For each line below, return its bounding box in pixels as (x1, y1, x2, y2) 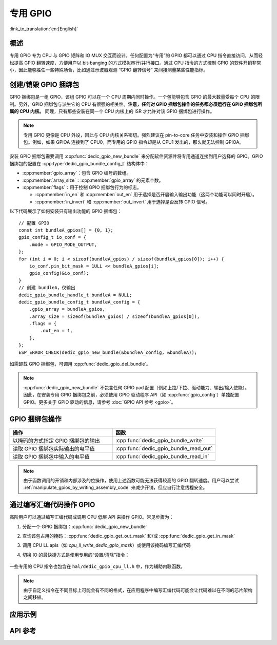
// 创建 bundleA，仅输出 (18, 285, 75, 291)
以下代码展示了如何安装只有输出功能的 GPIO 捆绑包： (9, 208, 122, 214)
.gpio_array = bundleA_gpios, (29, 306, 105, 312)
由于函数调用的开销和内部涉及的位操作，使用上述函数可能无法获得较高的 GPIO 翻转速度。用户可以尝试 (23, 477, 239, 483)
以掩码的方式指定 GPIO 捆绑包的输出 (12, 437, 100, 444)
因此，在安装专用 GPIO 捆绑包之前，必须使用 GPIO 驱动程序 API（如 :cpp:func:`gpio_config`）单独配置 (23, 392, 240, 398)
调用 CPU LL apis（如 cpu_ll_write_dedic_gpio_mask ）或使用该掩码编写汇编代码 (22, 542, 191, 548)
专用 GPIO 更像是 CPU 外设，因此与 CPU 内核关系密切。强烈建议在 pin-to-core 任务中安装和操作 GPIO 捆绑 (23, 131, 249, 138)
